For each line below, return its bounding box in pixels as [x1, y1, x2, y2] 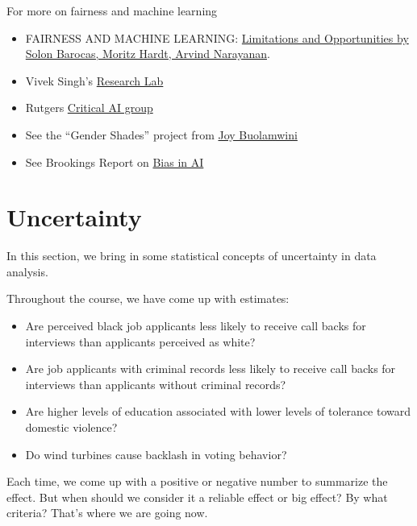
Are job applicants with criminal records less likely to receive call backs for [25, 360, 396, 377]
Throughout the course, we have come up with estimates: [6, 290, 290, 307]
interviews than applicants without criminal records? [25, 375, 286, 392]
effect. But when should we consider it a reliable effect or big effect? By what [6, 488, 388, 505]
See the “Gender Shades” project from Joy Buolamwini [25, 126, 298, 143]
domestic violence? [25, 419, 118, 436]
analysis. [6, 263, 48, 280]
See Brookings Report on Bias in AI [25, 153, 204, 170]
